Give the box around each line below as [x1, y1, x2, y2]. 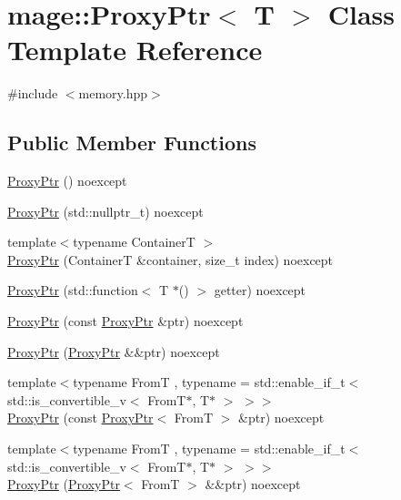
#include [7, 84, 58, 103]
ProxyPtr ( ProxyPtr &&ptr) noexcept [7, 342, 220, 361]
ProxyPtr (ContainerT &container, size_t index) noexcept [7, 250, 334, 269]
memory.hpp [78, 84, 148, 103]
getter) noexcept [214, 281, 306, 300]
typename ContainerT [73, 232, 195, 251]
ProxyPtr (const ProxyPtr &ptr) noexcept [7, 311, 244, 331]
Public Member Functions [7, 128, 256, 157]
